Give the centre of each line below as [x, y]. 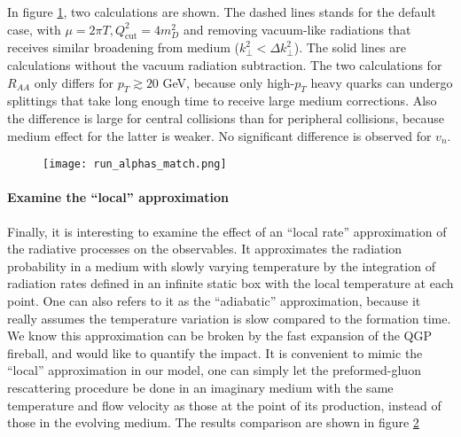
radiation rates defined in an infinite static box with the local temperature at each [230, 283]
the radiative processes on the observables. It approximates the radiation [205, 249]
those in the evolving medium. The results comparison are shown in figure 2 [213, 422]
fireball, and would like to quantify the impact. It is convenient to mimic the [215, 352]
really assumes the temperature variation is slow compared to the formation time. [229, 318]
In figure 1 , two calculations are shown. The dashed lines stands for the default [222, 12]
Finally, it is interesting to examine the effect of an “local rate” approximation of [227, 231]
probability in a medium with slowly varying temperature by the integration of [221, 265]
